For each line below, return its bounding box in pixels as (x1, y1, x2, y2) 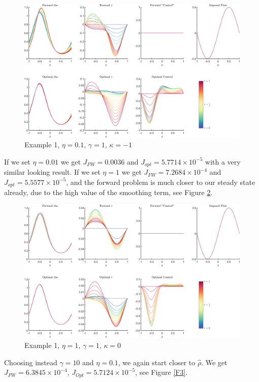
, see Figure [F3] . (135, 367, 188, 377)
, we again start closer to (118, 357, 196, 367)
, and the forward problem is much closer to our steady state (66, 176, 255, 187)
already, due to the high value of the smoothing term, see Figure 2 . (4, 187, 213, 198)
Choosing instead (4, 357, 57, 367)
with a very (205, 156, 241, 167)
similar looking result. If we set (4, 167, 101, 177)
